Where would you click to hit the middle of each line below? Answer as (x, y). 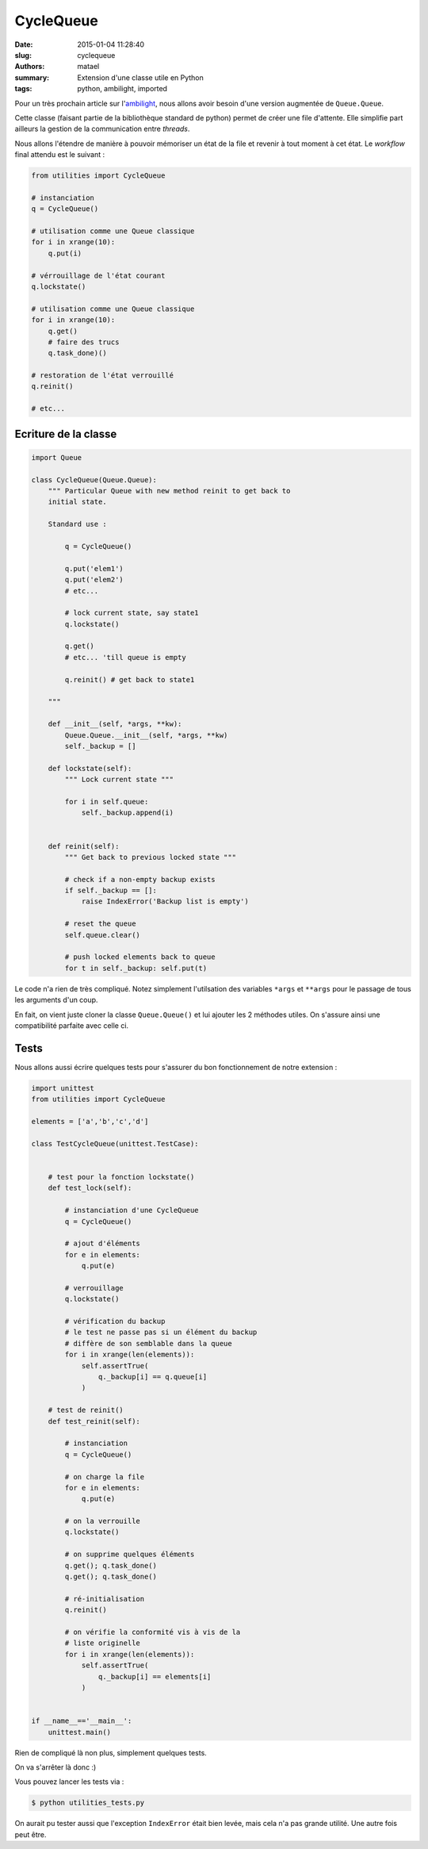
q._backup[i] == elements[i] (155, 1676)
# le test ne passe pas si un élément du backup (161, 1332)
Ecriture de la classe (66, 433)
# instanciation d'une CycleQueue (132, 1210)
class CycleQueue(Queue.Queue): (94, 480)
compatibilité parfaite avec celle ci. (72, 1025)
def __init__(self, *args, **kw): (115, 724)
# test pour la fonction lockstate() (121, 1177)
